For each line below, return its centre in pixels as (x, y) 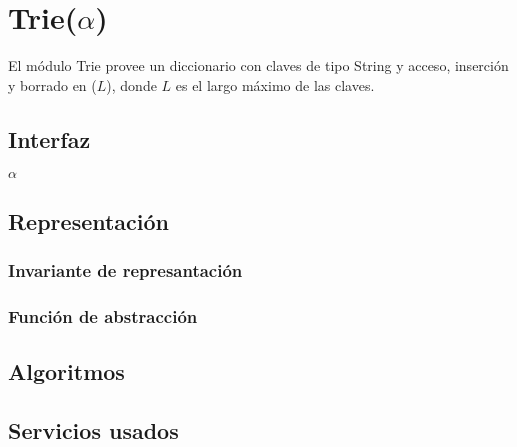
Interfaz (49, 138)
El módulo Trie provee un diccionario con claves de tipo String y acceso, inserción (258, 65)
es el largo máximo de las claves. (275, 84)
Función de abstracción (103, 316)
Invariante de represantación (125, 270)
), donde (131, 84)
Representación (89, 220)
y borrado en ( (52, 84)
